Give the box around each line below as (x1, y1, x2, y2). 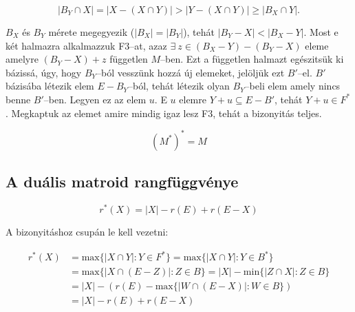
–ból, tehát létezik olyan (128, 79, 230, 93)
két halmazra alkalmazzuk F (6, 38, 125, 52)
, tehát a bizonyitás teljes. (213, 105, 322, 120)
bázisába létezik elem (6, 79, 94, 93)
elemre (179, 92, 206, 106)
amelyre (6, 52, 39, 66)
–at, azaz (129, 38, 167, 52)
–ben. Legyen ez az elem (43, 92, 147, 106)
